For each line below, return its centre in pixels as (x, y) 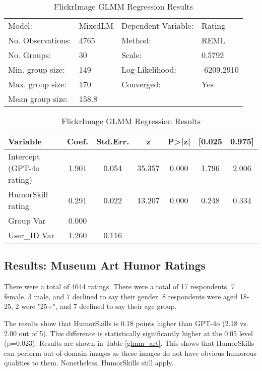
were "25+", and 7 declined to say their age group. (99, 306)
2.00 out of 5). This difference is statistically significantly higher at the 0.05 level (128, 333)
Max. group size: (37, 84)
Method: (136, 40)
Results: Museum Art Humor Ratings (105, 265)
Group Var (27, 220)
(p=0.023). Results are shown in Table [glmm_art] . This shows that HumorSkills (129, 343)
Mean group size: (38, 99)
